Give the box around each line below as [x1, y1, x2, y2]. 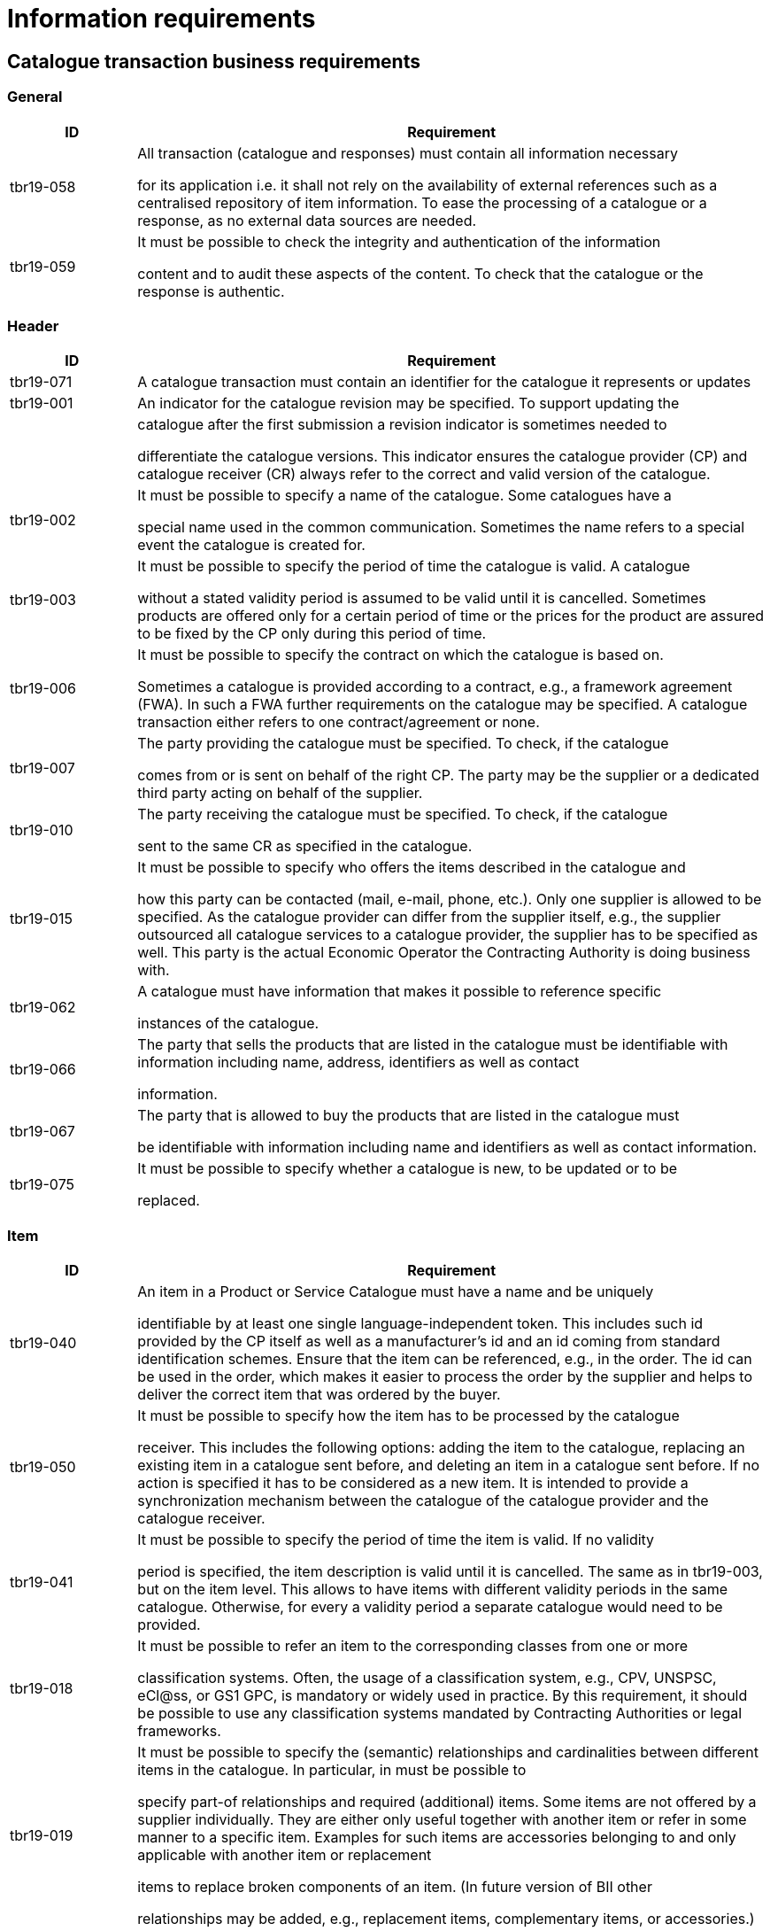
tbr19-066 [10, 1060, 76, 1079]
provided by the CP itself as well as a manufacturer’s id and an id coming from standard [137, 1332, 720, 1351]
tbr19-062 [10, 998, 76, 1017]
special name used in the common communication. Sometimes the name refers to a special [137, 518, 745, 537]
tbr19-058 [10, 177, 76, 196]
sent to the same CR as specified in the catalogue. [137, 837, 473, 856]
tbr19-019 [10, 1826, 73, 1845]
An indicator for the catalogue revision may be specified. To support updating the [137, 394, 680, 413]
